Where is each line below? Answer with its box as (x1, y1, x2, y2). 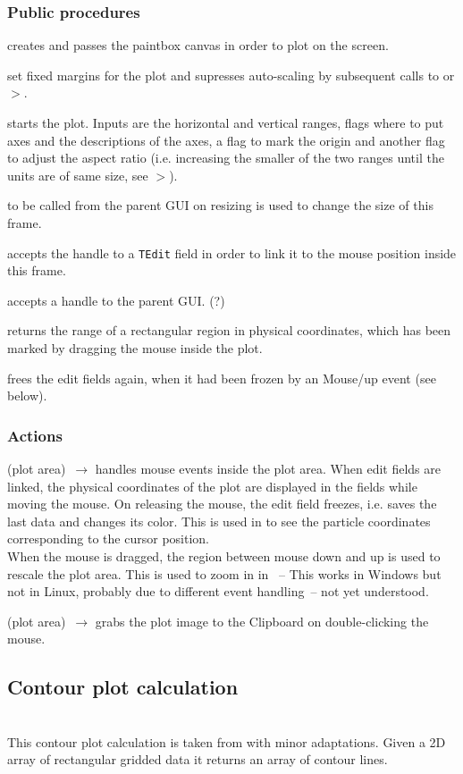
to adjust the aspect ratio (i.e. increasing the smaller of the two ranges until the (7, 148, 444, 167)
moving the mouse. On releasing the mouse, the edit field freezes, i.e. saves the (7, 494, 437, 513)
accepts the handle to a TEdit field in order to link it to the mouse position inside (7, 243, 457, 262)
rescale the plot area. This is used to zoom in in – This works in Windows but (7, 564, 442, 583)
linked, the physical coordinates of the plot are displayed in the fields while (7, 476, 417, 495)
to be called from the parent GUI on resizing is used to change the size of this (7, 196, 434, 215)
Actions (7, 424, 63, 446)
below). (7, 386, 47, 405)
